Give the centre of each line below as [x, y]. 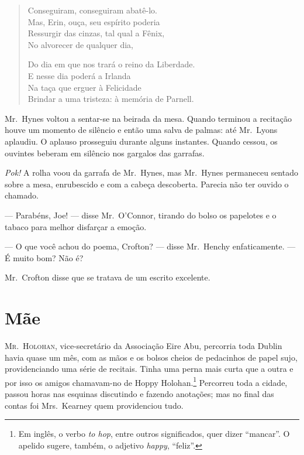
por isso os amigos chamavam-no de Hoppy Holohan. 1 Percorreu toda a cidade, [146, 381]
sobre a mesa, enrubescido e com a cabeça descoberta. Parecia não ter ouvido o [147, 184]
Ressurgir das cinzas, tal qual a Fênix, [96, 33]
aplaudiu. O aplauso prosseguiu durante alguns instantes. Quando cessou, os [141, 141]
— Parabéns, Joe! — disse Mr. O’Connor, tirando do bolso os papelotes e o [141, 215]
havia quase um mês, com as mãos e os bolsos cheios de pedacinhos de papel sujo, [151, 357]
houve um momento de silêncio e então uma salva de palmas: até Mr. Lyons [141, 130]
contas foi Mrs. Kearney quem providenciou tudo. [94, 405]
